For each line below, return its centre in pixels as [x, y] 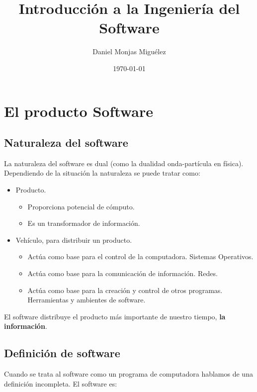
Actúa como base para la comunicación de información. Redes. [123, 273]
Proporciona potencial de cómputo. [81, 206]
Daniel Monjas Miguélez [129, 51]
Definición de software [62, 353]
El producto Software [79, 111]
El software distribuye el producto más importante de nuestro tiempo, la [115, 316]
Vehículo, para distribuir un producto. [74, 240]
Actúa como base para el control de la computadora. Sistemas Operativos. [140, 256]
